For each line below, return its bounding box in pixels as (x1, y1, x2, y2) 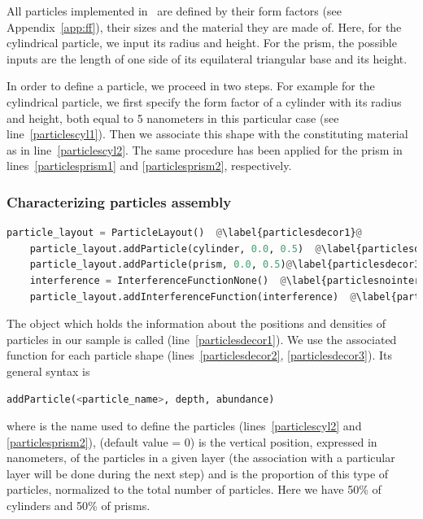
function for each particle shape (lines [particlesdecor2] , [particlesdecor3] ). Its (7, 347, 392, 364)
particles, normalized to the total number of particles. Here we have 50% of (7, 481, 382, 498)
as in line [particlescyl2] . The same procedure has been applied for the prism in (7, 141, 403, 158)
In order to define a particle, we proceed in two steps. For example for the (7, 77, 375, 94)
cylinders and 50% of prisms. (7, 497, 150, 514)
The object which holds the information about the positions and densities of (7, 315, 386, 332)
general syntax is (7, 362, 90, 379)
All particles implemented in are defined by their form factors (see (7, 2, 342, 19)
